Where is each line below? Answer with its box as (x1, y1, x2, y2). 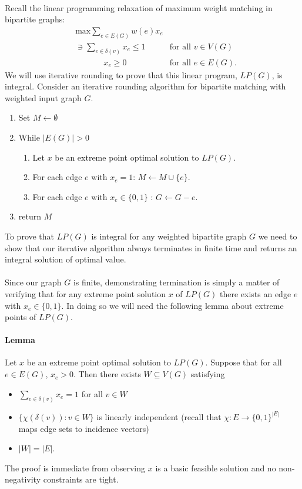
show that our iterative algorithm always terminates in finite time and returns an (5, 241, 297, 254)
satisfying (190, 368, 225, 380)
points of (5, 311, 36, 323)
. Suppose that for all (205, 356, 282, 368)
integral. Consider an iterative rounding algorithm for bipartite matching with (5, 80, 286, 92)
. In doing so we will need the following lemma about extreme (61, 299, 284, 311)
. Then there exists (73, 368, 141, 380)
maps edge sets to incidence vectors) (18, 422, 149, 434)
